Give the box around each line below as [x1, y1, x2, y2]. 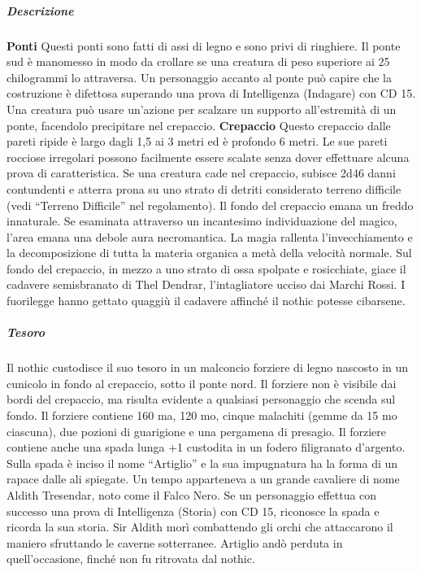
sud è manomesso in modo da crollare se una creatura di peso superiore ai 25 [7, 53, 390, 70]
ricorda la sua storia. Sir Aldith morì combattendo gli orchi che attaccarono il [7, 518, 393, 535]
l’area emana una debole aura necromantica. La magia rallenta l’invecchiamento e [7, 228, 413, 245]
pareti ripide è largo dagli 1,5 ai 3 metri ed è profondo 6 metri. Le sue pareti [7, 133, 388, 150]
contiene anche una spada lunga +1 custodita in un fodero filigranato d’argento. [7, 439, 406, 456]
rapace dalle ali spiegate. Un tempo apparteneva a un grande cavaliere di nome [7, 470, 400, 487]
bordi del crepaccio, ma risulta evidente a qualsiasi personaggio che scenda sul [7, 391, 396, 408]
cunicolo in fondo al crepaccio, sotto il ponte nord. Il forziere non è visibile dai [7, 374, 397, 391]
